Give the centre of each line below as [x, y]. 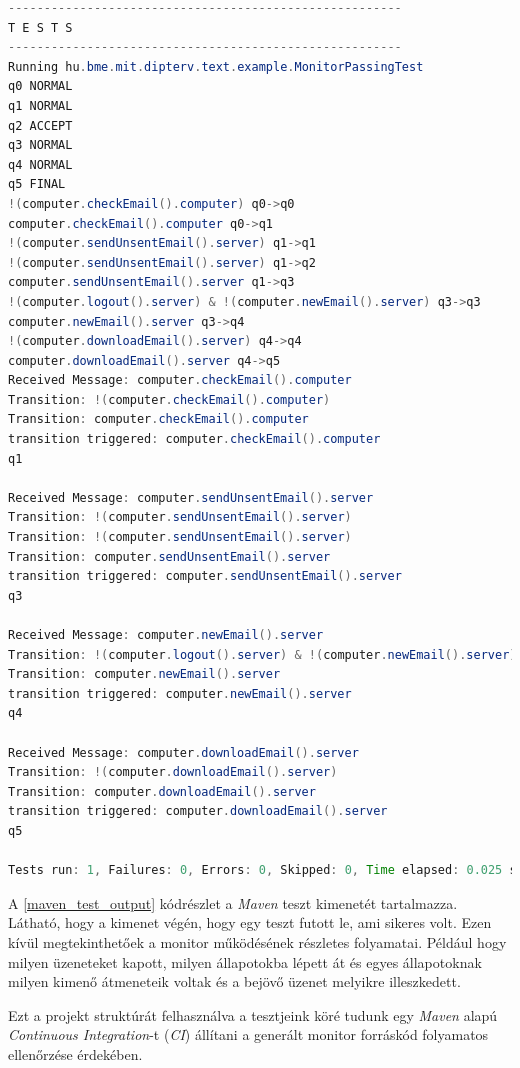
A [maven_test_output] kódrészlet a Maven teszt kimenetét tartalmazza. [233, 902]
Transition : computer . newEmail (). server [144, 674]
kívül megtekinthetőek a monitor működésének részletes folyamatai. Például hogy [257, 941]
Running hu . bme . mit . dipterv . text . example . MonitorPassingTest [216, 66]
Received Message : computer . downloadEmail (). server [183, 752]
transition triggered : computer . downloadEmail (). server [198, 811]
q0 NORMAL [40, 86]
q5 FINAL [37, 184]
